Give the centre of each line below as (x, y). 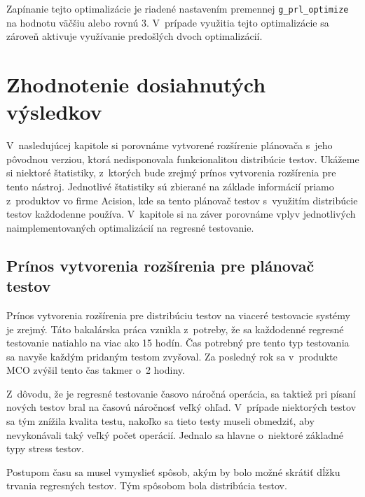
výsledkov (54, 112)
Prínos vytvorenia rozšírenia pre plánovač (160, 265)
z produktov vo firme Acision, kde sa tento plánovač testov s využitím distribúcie (182, 200)
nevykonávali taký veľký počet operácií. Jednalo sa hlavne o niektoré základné (175, 434)
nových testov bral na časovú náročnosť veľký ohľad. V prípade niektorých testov (181, 407)
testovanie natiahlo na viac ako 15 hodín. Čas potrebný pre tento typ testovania (178, 343)
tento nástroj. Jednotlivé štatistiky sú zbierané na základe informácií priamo (170, 186)
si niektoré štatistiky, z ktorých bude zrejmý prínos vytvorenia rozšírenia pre (171, 173)
